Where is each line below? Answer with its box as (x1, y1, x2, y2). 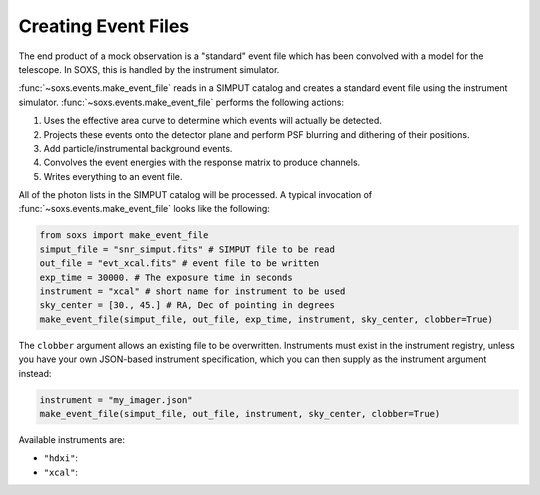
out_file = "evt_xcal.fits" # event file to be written (39, 258, 320, 269)
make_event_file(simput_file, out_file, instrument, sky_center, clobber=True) (39, 408, 441, 419)
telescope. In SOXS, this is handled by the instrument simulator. (18, 63, 280, 75)
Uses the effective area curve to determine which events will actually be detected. (43, 115, 382, 127)
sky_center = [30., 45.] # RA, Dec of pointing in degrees (39, 300, 335, 311)
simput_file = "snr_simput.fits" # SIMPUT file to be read (39, 243, 335, 255)
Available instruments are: (18, 433, 125, 445)
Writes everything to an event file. (43, 170, 183, 182)
